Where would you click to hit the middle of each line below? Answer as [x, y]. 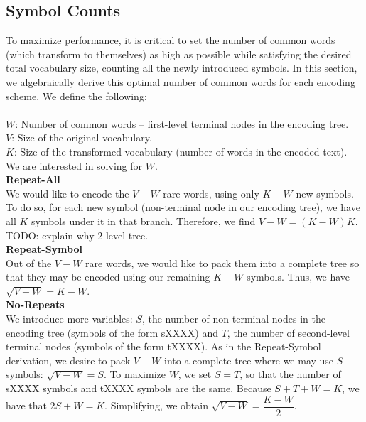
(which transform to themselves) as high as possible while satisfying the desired [179, 54]
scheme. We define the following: [76, 96]
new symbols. [325, 193]
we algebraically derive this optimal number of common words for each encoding [181, 81]
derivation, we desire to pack [68, 360]
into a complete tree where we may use [249, 360]
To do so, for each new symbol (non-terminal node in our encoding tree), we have [183, 207]
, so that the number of [290, 374]
